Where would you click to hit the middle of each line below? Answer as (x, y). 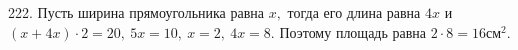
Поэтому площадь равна (353, 31)
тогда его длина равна (354, 12)
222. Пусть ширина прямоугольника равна (136, 12)
